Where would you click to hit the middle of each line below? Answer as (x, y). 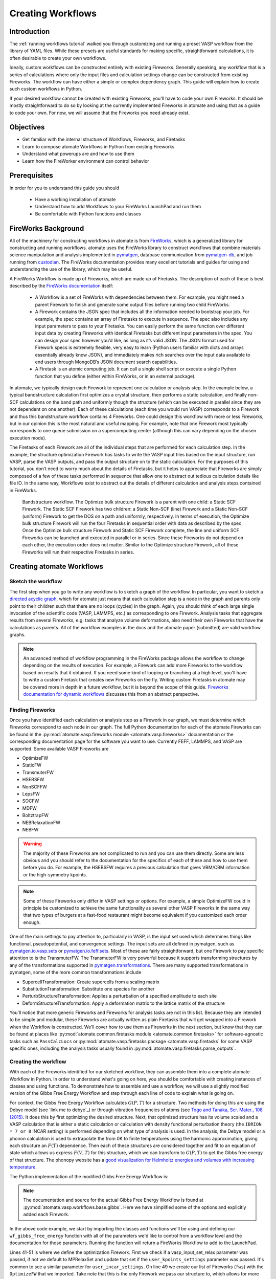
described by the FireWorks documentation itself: (61, 285)
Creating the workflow (38, 1062)
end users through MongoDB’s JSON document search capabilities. (106, 362)
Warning (32, 844)
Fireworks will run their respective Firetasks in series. (78, 552)
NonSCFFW (34, 787)
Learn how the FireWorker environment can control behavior (86, 161)
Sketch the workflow (36, 582)
